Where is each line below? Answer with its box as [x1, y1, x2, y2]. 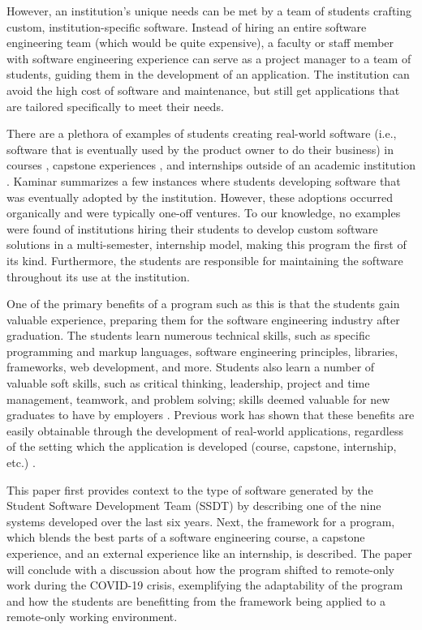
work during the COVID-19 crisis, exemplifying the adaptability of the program [6, 576, 403, 594]
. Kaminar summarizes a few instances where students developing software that [6, 172, 401, 189]
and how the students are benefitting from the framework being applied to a [6, 592, 385, 609]
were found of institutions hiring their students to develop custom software [6, 220, 378, 237]
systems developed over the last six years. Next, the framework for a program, [6, 512, 395, 529]
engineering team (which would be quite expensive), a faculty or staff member [6, 34, 394, 51]
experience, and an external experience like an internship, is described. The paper [6, 545, 412, 561]
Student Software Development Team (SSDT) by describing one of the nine [6, 497, 381, 514]
